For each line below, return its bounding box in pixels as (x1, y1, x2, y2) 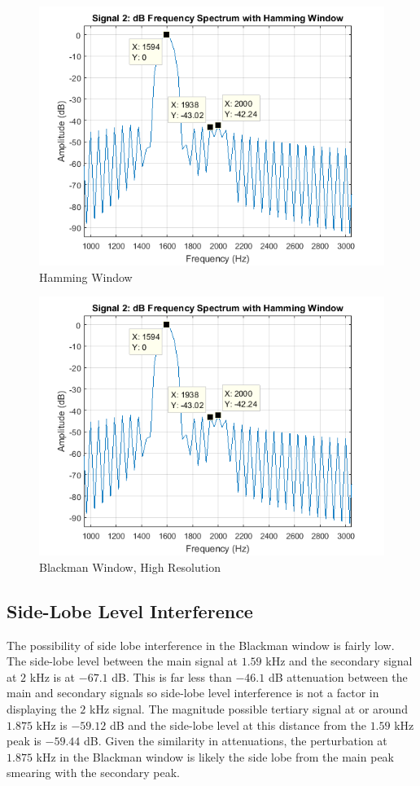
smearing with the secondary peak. (7, 764, 180, 781)
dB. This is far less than (112, 668, 232, 685)
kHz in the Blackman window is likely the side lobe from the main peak (36, 748, 394, 765)
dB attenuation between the (268, 668, 408, 685)
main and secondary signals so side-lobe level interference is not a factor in (7, 684, 379, 701)
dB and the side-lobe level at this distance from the (109, 716, 366, 733)
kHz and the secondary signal (265, 652, 413, 670)
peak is (7, 732, 42, 749)
